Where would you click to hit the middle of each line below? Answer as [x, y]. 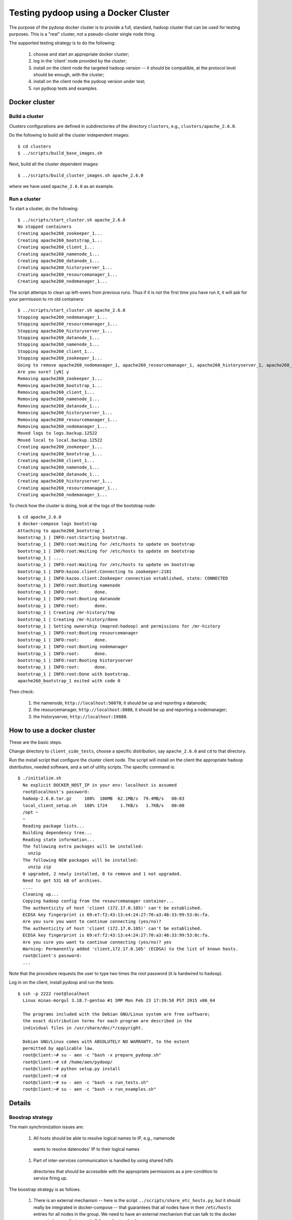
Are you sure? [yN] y [43, 372]
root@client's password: [52, 956]
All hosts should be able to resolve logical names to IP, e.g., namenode [104, 1138]
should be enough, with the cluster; [69, 74]
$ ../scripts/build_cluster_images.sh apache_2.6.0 [81, 175]
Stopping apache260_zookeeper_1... [60, 358]
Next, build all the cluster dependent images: [54, 164]
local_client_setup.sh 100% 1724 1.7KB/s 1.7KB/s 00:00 [103, 805]
